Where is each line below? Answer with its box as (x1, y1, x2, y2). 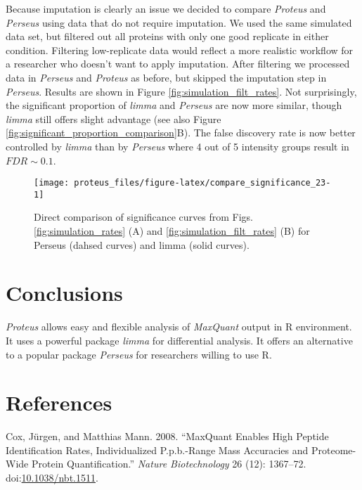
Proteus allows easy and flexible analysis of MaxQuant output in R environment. (6, 319, 352, 334)
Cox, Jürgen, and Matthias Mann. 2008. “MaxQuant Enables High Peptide (6, 429, 329, 444)
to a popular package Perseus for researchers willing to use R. (6, 347, 272, 361)
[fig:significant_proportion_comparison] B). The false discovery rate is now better (6, 125, 356, 140)
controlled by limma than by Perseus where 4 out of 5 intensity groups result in (6, 138, 349, 153)
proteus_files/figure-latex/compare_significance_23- (74, 178, 331, 188)
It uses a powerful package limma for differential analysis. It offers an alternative (6, 333, 353, 347)
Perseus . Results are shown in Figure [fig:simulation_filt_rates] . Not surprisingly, (6, 84, 357, 98)
